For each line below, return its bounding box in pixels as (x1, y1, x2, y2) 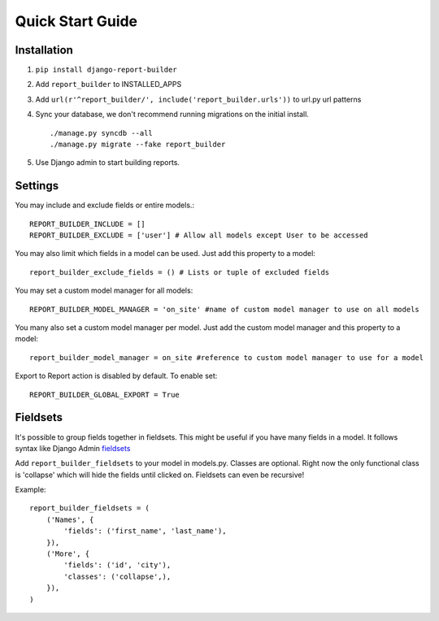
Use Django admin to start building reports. (35, 158, 180, 167)
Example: (15, 484, 46, 495)
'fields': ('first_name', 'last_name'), (63, 527, 227, 536)
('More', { (46, 549, 90, 558)
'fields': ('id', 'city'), (63, 561, 172, 570)
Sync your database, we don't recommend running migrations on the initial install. (35, 110, 309, 119)
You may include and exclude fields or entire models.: (15, 200, 195, 211)
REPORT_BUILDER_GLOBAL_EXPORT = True (29, 390, 180, 399)
